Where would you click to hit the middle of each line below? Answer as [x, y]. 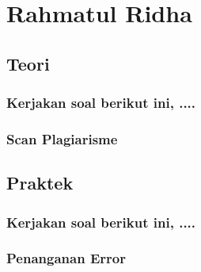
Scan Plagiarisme [62, 138]
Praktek [40, 183]
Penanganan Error [66, 258]
